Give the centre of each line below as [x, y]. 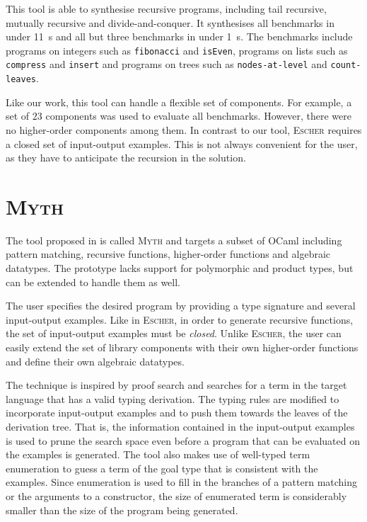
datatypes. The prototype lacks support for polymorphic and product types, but [180, 268]
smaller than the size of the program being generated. [122, 510]
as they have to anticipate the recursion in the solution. [126, 158]
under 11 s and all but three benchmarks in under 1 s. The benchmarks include [179, 36]
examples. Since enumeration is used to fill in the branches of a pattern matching [182, 482]
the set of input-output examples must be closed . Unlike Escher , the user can [174, 333]
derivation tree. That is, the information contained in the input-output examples [180, 426]
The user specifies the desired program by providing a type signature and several [181, 306]
